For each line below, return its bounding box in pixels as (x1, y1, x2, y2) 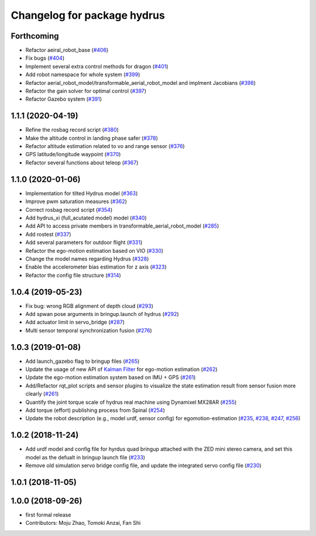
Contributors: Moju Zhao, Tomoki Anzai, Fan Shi (25, 520, 141, 527)
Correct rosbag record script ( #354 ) (25, 206, 113, 213)
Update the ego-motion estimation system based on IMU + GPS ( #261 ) (25, 374, 196, 381)
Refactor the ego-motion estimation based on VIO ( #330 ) (25, 247, 164, 254)
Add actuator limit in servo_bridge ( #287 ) (25, 319, 125, 326)
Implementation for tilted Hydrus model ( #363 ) (25, 190, 138, 197)
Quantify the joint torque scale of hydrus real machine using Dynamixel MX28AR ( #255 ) (25, 398, 237, 406)
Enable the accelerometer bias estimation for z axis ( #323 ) (25, 263, 167, 270)
